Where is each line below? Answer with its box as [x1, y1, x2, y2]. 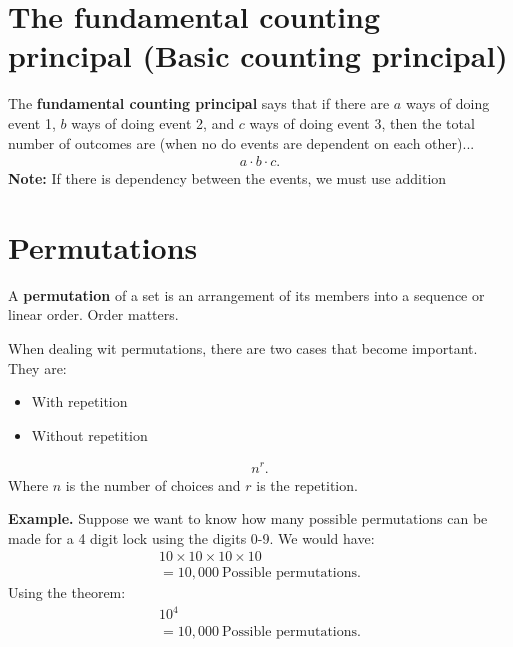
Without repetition [31, 424, 148, 445]
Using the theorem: [8, 582, 126, 603]
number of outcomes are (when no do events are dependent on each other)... [8, 132, 475, 153]
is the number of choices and [65, 474, 241, 495]
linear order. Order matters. [8, 304, 179, 325]
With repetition [31, 391, 128, 412]
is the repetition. [256, 474, 358, 495]
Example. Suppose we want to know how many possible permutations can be [8, 508, 488, 529]
